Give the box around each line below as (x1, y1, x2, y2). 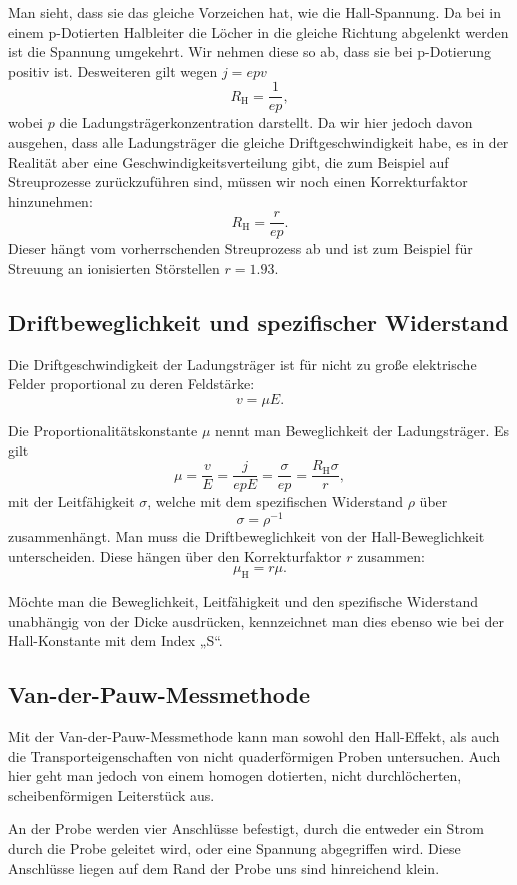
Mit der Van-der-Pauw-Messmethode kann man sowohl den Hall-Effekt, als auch (8, 725, 500, 746)
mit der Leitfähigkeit (8, 491, 135, 512)
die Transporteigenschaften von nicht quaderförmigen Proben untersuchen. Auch (8, 745, 501, 766)
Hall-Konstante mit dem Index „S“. (8, 630, 223, 651)
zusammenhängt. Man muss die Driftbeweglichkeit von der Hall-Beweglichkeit (8, 525, 485, 546)
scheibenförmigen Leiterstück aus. (8, 784, 215, 805)
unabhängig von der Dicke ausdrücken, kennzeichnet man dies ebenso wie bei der (8, 610, 504, 631)
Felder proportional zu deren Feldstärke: (8, 373, 255, 394)
